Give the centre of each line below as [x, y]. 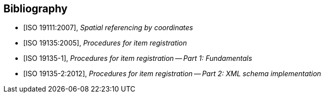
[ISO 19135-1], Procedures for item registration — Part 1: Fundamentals [138, 58]
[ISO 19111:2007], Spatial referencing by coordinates [108, 28]
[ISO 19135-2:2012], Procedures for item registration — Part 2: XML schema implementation [172, 74]
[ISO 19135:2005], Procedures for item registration [105, 43]
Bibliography [36, 9]
